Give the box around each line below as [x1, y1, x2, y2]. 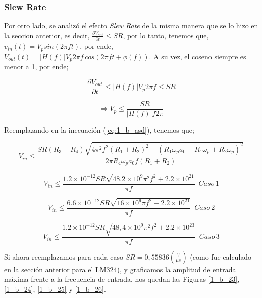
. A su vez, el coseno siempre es [149, 51, 246, 61]
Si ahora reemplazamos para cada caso [4, 251, 123, 262]
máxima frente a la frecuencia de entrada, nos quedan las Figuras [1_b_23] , [4, 274, 240, 284]
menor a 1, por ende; [4, 61, 69, 72]
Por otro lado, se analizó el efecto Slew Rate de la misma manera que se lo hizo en [4, 20, 258, 31]
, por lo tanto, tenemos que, [123, 30, 209, 40]
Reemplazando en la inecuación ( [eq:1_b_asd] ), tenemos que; [4, 124, 194, 135]
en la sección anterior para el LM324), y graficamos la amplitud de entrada [4, 264, 236, 274]
